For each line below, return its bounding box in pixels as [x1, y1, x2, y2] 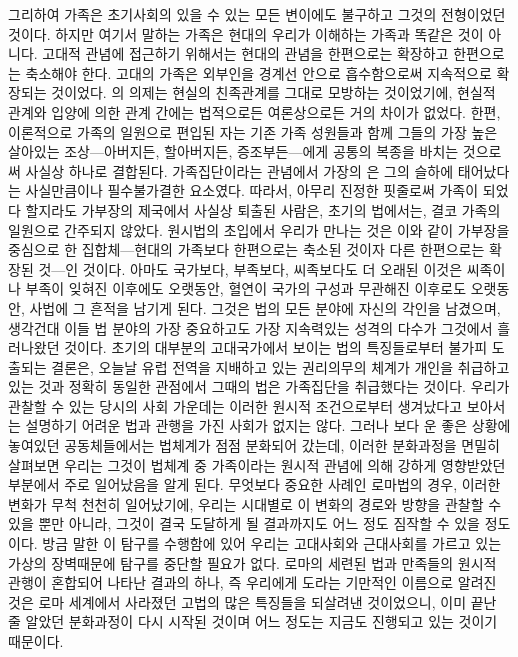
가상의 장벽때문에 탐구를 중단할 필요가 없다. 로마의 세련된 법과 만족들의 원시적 [8, 552, 497, 573]
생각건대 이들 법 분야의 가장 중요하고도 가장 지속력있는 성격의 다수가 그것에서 [8, 317, 493, 338]
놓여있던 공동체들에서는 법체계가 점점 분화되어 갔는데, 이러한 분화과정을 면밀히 [8, 435, 500, 456]
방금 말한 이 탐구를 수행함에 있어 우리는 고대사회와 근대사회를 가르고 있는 [42, 533, 502, 554]
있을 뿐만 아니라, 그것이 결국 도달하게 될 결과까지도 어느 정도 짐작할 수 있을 [8, 513, 480, 534]
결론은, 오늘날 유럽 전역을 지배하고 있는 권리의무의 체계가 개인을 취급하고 [51, 356, 510, 377]
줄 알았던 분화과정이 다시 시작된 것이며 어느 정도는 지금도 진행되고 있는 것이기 [8, 611, 498, 632]
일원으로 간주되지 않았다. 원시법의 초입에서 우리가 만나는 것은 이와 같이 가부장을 [8, 219, 510, 240]
